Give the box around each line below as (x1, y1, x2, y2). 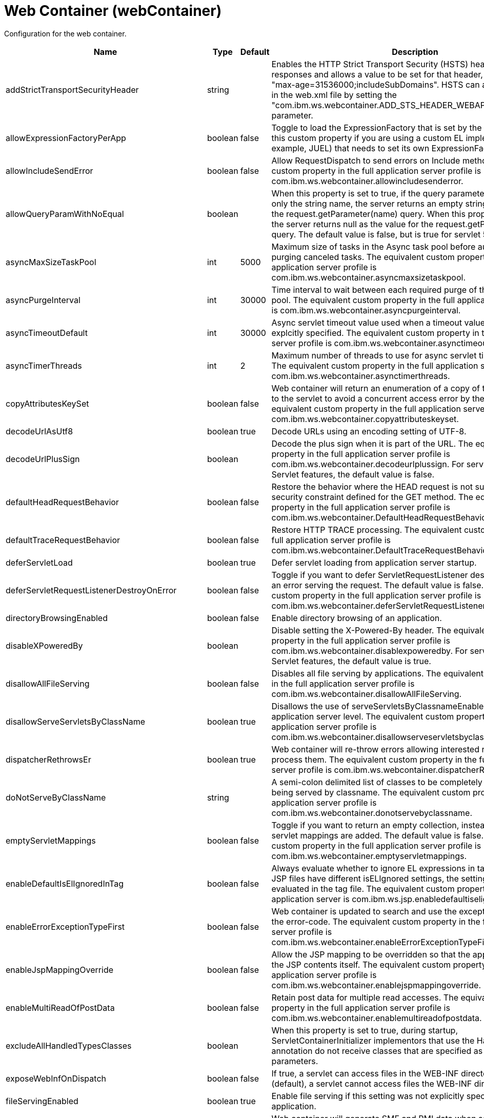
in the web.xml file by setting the (271, 89, 397, 100)
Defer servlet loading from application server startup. (271, 557, 477, 568)
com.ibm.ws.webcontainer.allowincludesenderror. (271, 175, 463, 186)
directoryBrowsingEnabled (6, 612, 108, 623)
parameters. (271, 1055, 318, 1066)
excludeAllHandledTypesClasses (6, 1040, 132, 1051)
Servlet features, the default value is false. (271, 469, 435, 480)
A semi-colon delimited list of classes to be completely (271, 776, 482, 787)
